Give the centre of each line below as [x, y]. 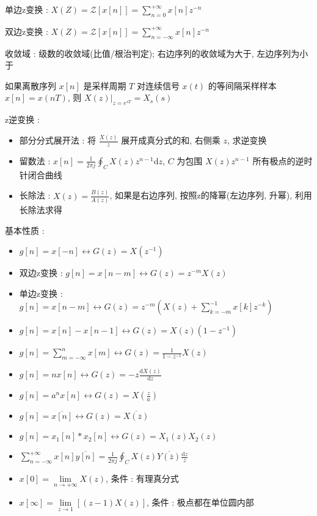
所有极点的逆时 [282, 160]
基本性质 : [25, 230]
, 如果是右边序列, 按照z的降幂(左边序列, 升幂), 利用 [211, 195]
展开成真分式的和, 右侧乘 [171, 140]
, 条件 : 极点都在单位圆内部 [200, 502]
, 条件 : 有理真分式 [142, 478]
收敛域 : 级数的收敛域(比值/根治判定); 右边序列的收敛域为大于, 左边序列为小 [157, 53]
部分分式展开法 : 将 [58, 140]
